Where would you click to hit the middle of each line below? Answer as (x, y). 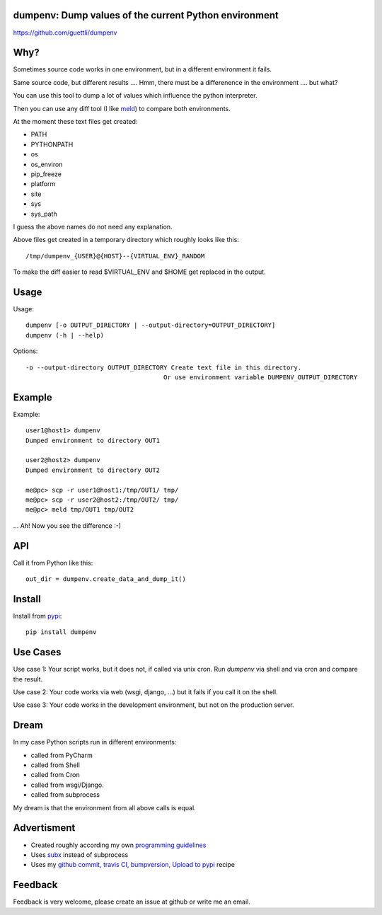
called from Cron (56, 775)
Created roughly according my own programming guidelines (118, 845)
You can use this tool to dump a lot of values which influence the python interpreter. (135, 96)
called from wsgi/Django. (67, 785)
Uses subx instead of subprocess (80, 854)
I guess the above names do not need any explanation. (93, 226)
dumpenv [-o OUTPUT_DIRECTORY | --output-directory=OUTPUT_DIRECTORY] (151, 325)
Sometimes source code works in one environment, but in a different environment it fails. (143, 69)
